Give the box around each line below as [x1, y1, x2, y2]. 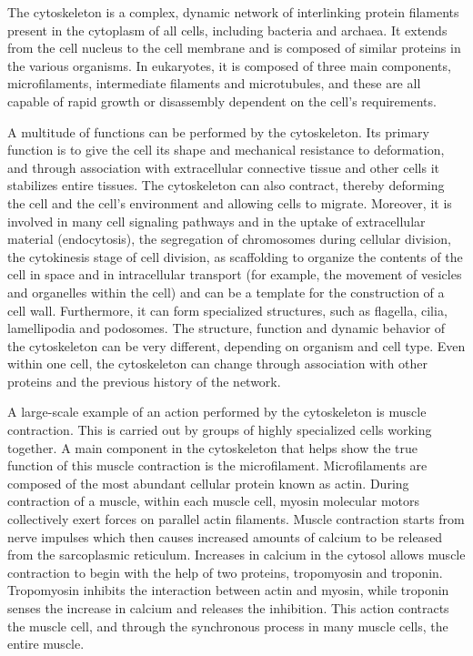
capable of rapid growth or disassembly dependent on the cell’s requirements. [7, 91, 437, 110]
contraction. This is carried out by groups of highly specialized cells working [7, 420, 432, 439]
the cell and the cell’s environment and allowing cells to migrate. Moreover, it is [7, 193, 452, 212]
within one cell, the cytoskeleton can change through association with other [7, 354, 428, 373]
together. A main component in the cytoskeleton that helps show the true [7, 438, 418, 457]
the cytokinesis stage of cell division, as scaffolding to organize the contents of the [7, 247, 463, 266]
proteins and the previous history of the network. [7, 371, 281, 390]
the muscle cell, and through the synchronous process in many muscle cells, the [7, 616, 448, 635]
